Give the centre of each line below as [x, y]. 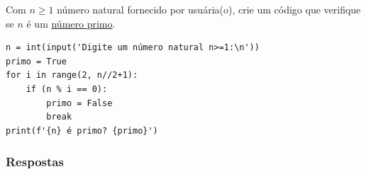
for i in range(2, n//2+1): [72, 75]
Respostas [35, 162]
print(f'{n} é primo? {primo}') [82, 130]
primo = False [79, 103]
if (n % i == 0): [67, 89]
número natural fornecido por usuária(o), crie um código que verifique [209, 9]
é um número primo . [71, 23]
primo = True [36, 61]
